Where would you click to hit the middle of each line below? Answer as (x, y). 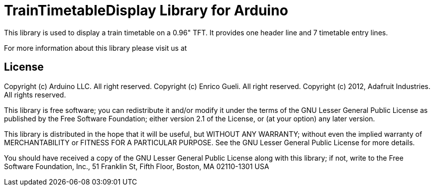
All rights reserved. (35, 95)
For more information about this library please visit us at (96, 48)
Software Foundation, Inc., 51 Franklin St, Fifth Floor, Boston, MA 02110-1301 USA (137, 166)
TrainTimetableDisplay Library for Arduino (146, 10)
